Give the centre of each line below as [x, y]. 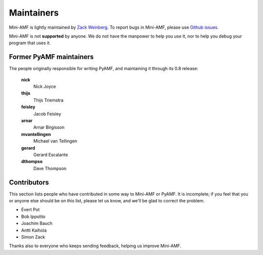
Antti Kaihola [34, 230]
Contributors [29, 182]
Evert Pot [30, 210]
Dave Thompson [50, 168]
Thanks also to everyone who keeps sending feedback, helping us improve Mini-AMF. [95, 246]
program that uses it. [30, 43]
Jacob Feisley [47, 114]
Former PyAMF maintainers [51, 57]
